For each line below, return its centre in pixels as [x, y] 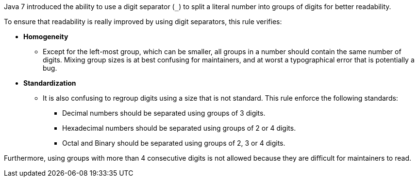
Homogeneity [46, 37]
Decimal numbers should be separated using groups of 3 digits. [164, 113]
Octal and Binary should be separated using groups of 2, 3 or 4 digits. [174, 143]
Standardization [50, 83]
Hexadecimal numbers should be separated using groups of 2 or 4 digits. [179, 128]
